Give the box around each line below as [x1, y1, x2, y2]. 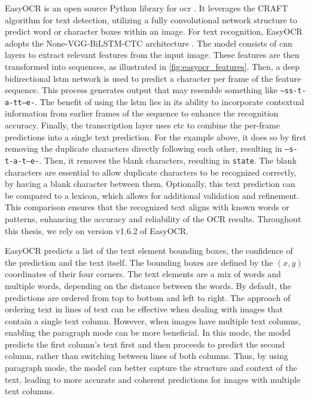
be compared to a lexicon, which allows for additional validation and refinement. [5, 189, 300, 201]
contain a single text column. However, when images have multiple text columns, [5, 314, 301, 327]
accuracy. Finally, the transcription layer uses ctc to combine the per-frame [5, 119, 280, 131]
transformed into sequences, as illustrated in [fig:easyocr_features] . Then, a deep [5, 60, 300, 72]
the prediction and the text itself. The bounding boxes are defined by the [5, 256, 273, 268]
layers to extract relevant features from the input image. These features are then [5, 48, 300, 61]
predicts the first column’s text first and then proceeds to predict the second [5, 337, 285, 350]
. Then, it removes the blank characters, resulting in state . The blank [39, 154, 297, 166]
